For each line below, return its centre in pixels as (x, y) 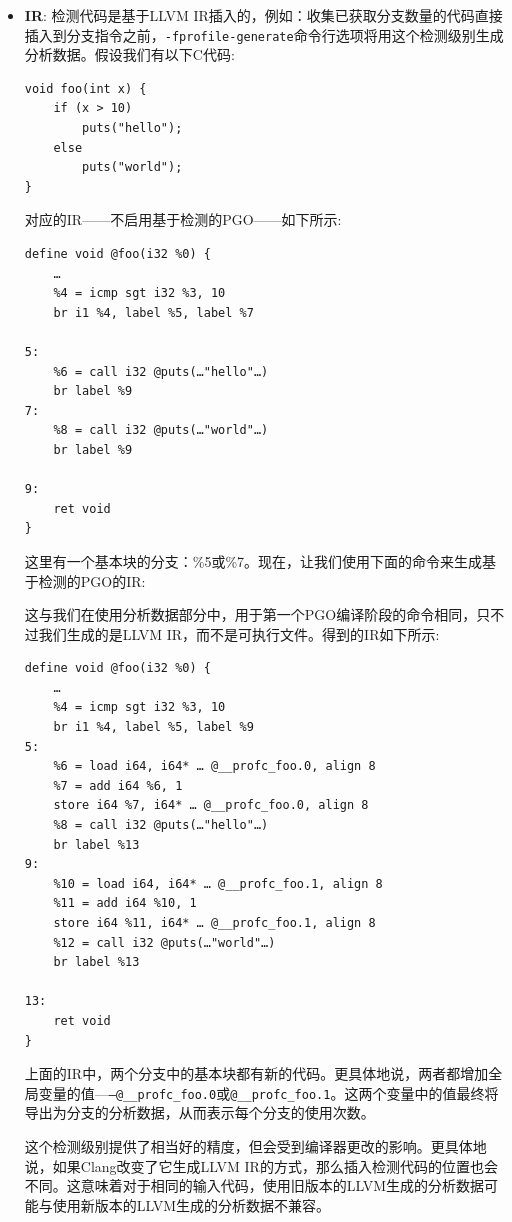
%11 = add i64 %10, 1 (125, 903)
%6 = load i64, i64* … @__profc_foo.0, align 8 (214, 766)
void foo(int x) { (85, 88)
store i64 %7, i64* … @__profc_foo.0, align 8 (211, 805)
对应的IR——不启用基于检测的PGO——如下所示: (183, 219)
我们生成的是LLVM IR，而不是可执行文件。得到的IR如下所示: (239, 633)
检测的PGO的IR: (92, 580)
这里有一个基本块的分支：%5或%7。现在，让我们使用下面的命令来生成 (253, 560)
